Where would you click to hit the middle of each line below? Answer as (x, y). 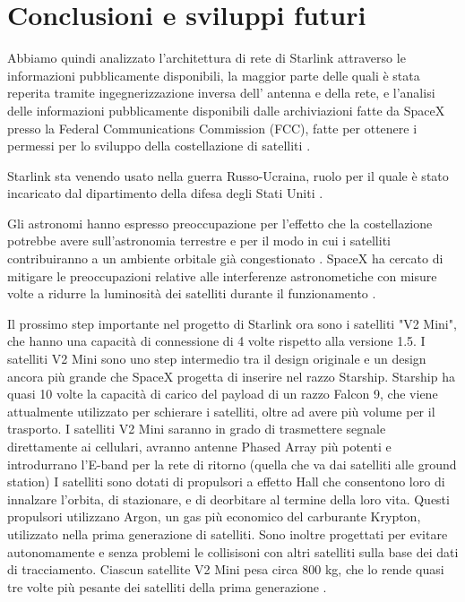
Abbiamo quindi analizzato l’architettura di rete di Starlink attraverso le (207, 58)
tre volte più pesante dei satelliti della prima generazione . (167, 586)
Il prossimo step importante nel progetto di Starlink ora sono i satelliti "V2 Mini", (232, 323)
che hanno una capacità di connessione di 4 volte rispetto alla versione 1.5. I (216, 341)
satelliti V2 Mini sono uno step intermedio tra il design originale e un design (217, 359)
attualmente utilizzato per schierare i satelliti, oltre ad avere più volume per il (221, 411)
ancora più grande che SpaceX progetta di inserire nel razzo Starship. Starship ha (231, 376)
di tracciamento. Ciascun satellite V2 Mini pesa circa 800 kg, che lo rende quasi (226, 569)
